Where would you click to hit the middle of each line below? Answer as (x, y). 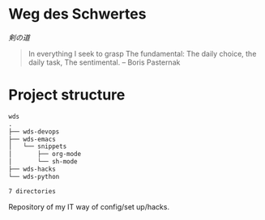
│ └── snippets (38, 146)
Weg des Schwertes (77, 14)
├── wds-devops (34, 131)
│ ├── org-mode (45, 154)
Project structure (67, 95)
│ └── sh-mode (43, 162)
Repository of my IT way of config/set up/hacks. (89, 206)
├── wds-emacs (32, 139)
